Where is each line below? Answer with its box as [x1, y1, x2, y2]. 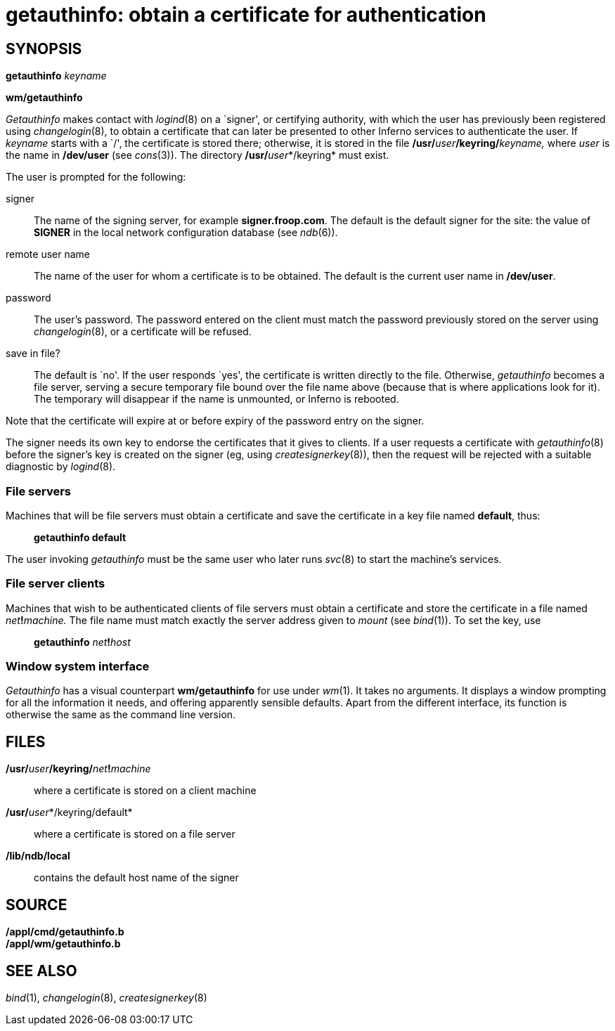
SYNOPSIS [6, 39, 82, 58]
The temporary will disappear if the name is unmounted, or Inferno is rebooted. [34, 393, 399, 406]
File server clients [6, 576, 105, 591]
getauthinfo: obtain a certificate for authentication [6, 3, 486, 27]
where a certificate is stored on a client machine [34, 784, 257, 797]
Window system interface [6, 659, 150, 674]
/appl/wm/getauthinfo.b [6, 938, 121, 950]
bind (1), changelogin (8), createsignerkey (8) [6, 991, 207, 1004]
